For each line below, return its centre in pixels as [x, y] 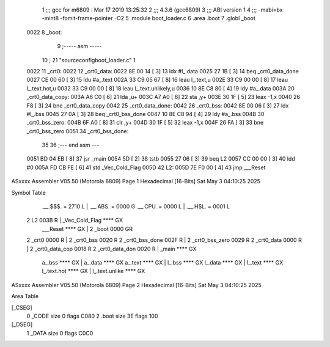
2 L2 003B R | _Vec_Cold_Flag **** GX [75, 221]
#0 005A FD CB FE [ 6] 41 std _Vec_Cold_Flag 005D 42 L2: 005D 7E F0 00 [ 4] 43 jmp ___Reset [146, 167]
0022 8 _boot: [44, 32]
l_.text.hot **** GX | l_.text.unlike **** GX [94, 271]
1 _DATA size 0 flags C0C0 [60, 333]
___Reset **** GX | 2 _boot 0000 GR [87, 228]
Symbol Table [28, 192]
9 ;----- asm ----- [79, 46]
